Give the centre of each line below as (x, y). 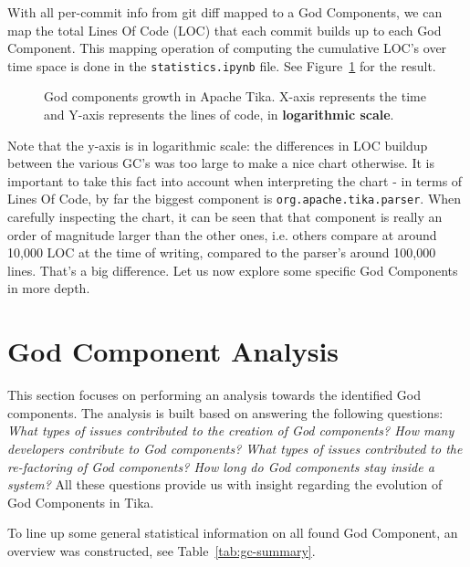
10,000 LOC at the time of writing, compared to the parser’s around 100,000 (222, 252)
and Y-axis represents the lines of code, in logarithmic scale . (219, 115)
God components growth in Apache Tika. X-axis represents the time (235, 96)
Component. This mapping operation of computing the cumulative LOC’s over (227, 48)
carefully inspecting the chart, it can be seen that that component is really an (225, 217)
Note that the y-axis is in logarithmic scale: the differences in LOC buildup (218, 145)
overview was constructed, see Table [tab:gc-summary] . (162, 550)
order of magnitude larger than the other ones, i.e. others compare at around (222, 234)
